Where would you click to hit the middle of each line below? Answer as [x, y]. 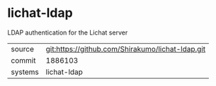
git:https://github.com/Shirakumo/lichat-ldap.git [126, 49]
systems [25, 72]
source [22, 49]
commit [23, 60]
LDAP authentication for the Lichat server [68, 32]
